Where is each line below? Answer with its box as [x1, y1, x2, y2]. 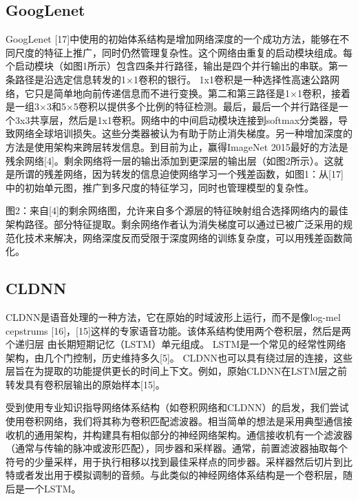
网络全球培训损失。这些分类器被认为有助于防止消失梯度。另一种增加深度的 [14, 126, 352, 140]
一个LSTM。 [24, 481, 81, 496]
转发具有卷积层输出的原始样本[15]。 [6, 377, 165, 391]
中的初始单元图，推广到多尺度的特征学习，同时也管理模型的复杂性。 [6, 180, 314, 194]
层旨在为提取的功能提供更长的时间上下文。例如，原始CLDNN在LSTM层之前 [6, 364, 348, 378]
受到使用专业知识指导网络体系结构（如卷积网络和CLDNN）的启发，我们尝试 [6, 400, 349, 415]
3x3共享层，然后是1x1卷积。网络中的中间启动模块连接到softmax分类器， [14, 112, 339, 127]
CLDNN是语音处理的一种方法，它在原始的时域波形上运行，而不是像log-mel [6, 309, 341, 324]
